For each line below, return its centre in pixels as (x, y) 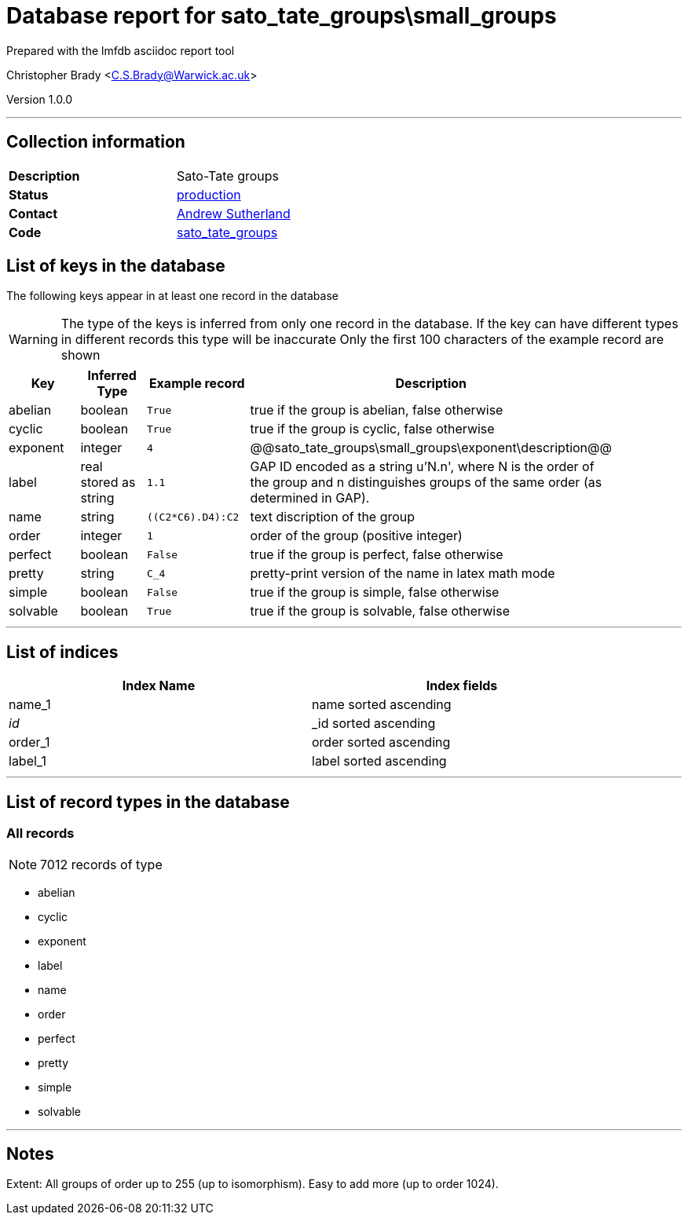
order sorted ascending (381, 742)
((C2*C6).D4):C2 (193, 517)
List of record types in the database (148, 802)
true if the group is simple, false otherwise (375, 592)
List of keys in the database (116, 266)
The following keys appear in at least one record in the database (172, 296)
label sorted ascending (379, 761)
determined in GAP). (310, 498)
